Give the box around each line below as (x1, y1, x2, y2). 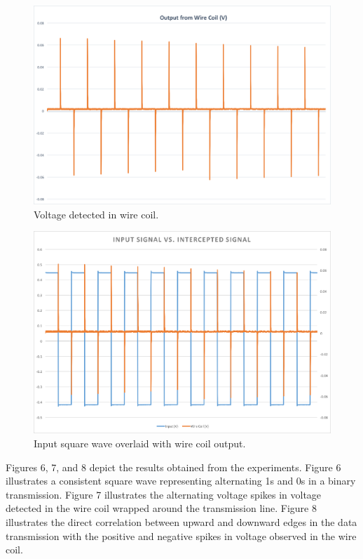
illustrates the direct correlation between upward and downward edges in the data (6, 515, 357, 530)
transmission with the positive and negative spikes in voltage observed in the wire (6, 528, 357, 543)
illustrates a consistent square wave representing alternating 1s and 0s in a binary (6, 473, 356, 488)
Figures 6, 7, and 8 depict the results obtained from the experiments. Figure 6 (6, 459, 341, 474)
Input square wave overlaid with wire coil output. (34, 436, 246, 451)
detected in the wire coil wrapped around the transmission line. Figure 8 (6, 501, 317, 515)
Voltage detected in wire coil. (34, 206, 159, 221)
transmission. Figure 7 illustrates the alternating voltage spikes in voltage (6, 487, 322, 501)
